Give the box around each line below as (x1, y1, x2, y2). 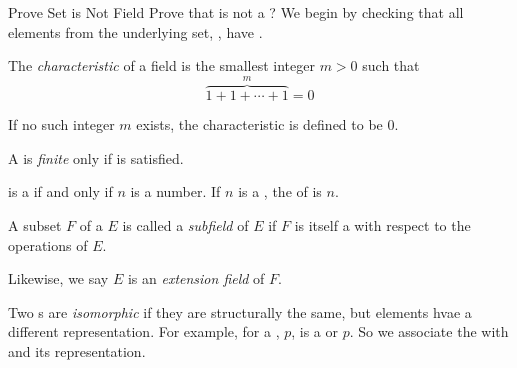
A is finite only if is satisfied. (8, 147, 184, 168)
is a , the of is (238, 181, 322, 202)
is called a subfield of (122, 215, 249, 235)
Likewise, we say (8, 268, 109, 289)
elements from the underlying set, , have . (8, 21, 263, 42)
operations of (8, 234, 88, 255)
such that (362, 55, 420, 76)
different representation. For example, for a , (8, 321, 280, 342)
